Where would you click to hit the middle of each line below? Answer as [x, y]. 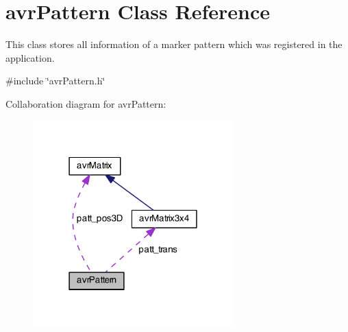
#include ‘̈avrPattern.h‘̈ [55, 81]
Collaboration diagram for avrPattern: [86, 103]
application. [30, 57]
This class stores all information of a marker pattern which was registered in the [174, 44]
